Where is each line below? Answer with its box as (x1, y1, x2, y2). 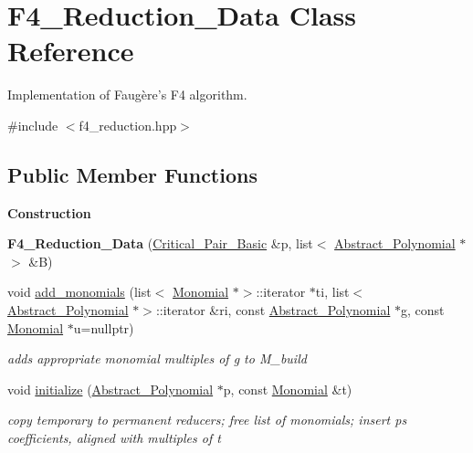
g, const (401, 300, 445, 320)
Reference (7, 32, 134, 69)
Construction (7, 203, 91, 222)
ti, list (315, 282, 350, 301)
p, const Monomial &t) (223, 379, 352, 398)
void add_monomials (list (7, 282, 152, 301)
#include (7, 115, 58, 134)
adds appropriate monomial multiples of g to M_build (7, 349, 307, 368)
